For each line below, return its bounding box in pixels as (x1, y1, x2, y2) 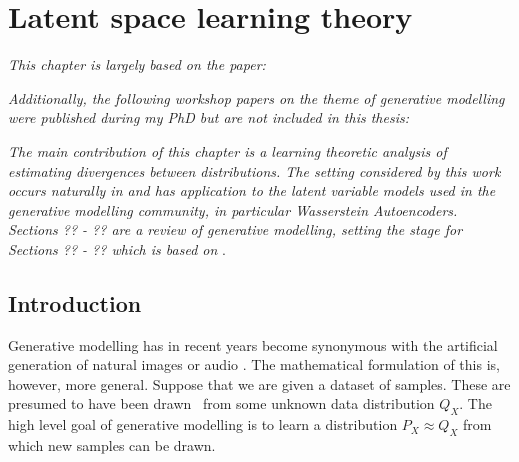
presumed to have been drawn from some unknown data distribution (8, 393, 435, 414)
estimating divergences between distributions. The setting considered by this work (8, 160, 501, 181)
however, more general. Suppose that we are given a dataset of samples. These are (8, 373, 511, 394)
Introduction (8, 287, 142, 318)
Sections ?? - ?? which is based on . (8, 238, 226, 259)
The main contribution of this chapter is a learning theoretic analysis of (8, 140, 447, 161)
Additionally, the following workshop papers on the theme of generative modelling (8, 87, 505, 108)
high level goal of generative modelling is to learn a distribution (8, 414, 398, 435)
